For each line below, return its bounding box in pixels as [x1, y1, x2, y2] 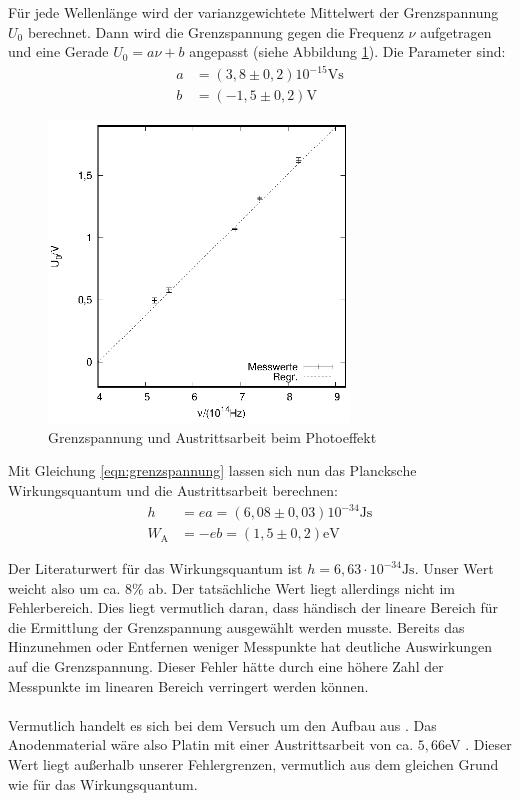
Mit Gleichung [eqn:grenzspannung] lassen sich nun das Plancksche [8, 460, 417, 481]
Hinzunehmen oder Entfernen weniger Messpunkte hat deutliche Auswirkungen [8, 636, 493, 657]
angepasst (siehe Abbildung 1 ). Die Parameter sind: [189, 41, 506, 62]
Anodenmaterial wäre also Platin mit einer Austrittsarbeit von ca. [8, 734, 414, 755]
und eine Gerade [8, 41, 109, 62]
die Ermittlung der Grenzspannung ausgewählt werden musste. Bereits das [8, 616, 465, 637]
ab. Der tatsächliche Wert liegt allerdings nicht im [148, 577, 455, 598]
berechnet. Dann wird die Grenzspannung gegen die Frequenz [27, 21, 404, 42]
